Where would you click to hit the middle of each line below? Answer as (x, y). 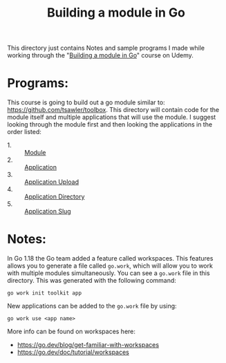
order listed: (24, 132)
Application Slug (48, 212)
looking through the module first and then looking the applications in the (110, 124)
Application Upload (52, 182)
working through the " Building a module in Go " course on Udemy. (100, 55)
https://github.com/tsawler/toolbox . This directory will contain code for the (113, 110)
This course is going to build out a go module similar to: (86, 102)
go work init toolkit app (44, 293)
